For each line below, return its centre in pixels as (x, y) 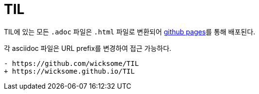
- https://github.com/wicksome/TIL (72, 63)
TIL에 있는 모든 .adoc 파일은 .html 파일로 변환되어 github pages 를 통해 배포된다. (130, 31)
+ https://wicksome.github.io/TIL (69, 71)
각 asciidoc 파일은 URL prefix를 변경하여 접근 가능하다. (88, 48)
